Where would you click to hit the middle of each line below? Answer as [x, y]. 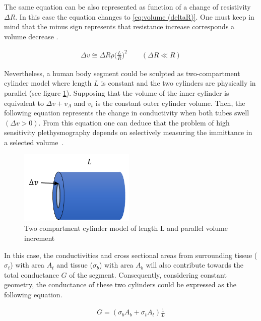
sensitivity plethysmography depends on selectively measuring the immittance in [128, 132]
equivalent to [24, 103]
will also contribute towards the [194, 265]
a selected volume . [34, 142]
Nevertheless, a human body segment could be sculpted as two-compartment [122, 73]
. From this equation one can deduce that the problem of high [134, 122]
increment [40, 238]
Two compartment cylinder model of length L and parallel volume [126, 228]
